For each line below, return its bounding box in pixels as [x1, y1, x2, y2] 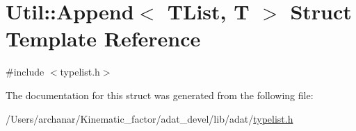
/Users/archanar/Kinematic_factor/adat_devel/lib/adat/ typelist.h [6, 111, 293, 125]
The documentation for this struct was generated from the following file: [6, 87, 314, 102]
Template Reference [6, 24, 201, 53]
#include [6, 64, 44, 79]
